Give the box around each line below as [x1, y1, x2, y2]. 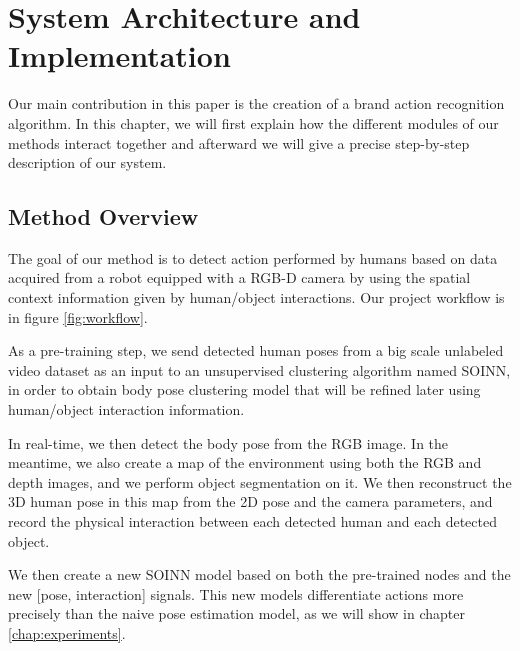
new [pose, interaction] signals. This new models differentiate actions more [8, 583, 464, 604]
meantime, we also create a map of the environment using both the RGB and [8, 452, 482, 473]
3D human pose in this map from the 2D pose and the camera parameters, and [8, 491, 493, 512]
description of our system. [8, 152, 167, 173]
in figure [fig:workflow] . [8, 306, 148, 327]
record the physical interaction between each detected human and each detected [8, 511, 497, 532]
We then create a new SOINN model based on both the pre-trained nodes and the [8, 564, 511, 585]
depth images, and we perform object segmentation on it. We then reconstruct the [8, 471, 512, 492]
